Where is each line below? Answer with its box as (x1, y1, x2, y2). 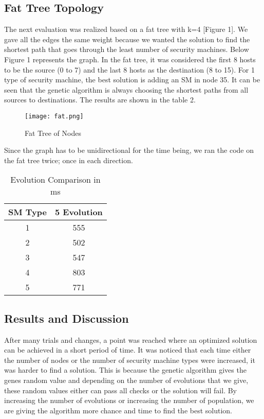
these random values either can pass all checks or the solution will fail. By (4, 385, 237, 395)
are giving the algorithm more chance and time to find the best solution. (4, 405, 232, 415)
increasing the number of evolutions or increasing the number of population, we (4, 395, 254, 406)
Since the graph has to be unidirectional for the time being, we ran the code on (4, 145, 254, 155)
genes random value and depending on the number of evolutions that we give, (4, 374, 249, 385)
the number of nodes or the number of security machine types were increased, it (4, 354, 255, 365)
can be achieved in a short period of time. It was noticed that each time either (4, 344, 251, 355)
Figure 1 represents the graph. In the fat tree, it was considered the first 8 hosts (4, 54, 256, 64)
